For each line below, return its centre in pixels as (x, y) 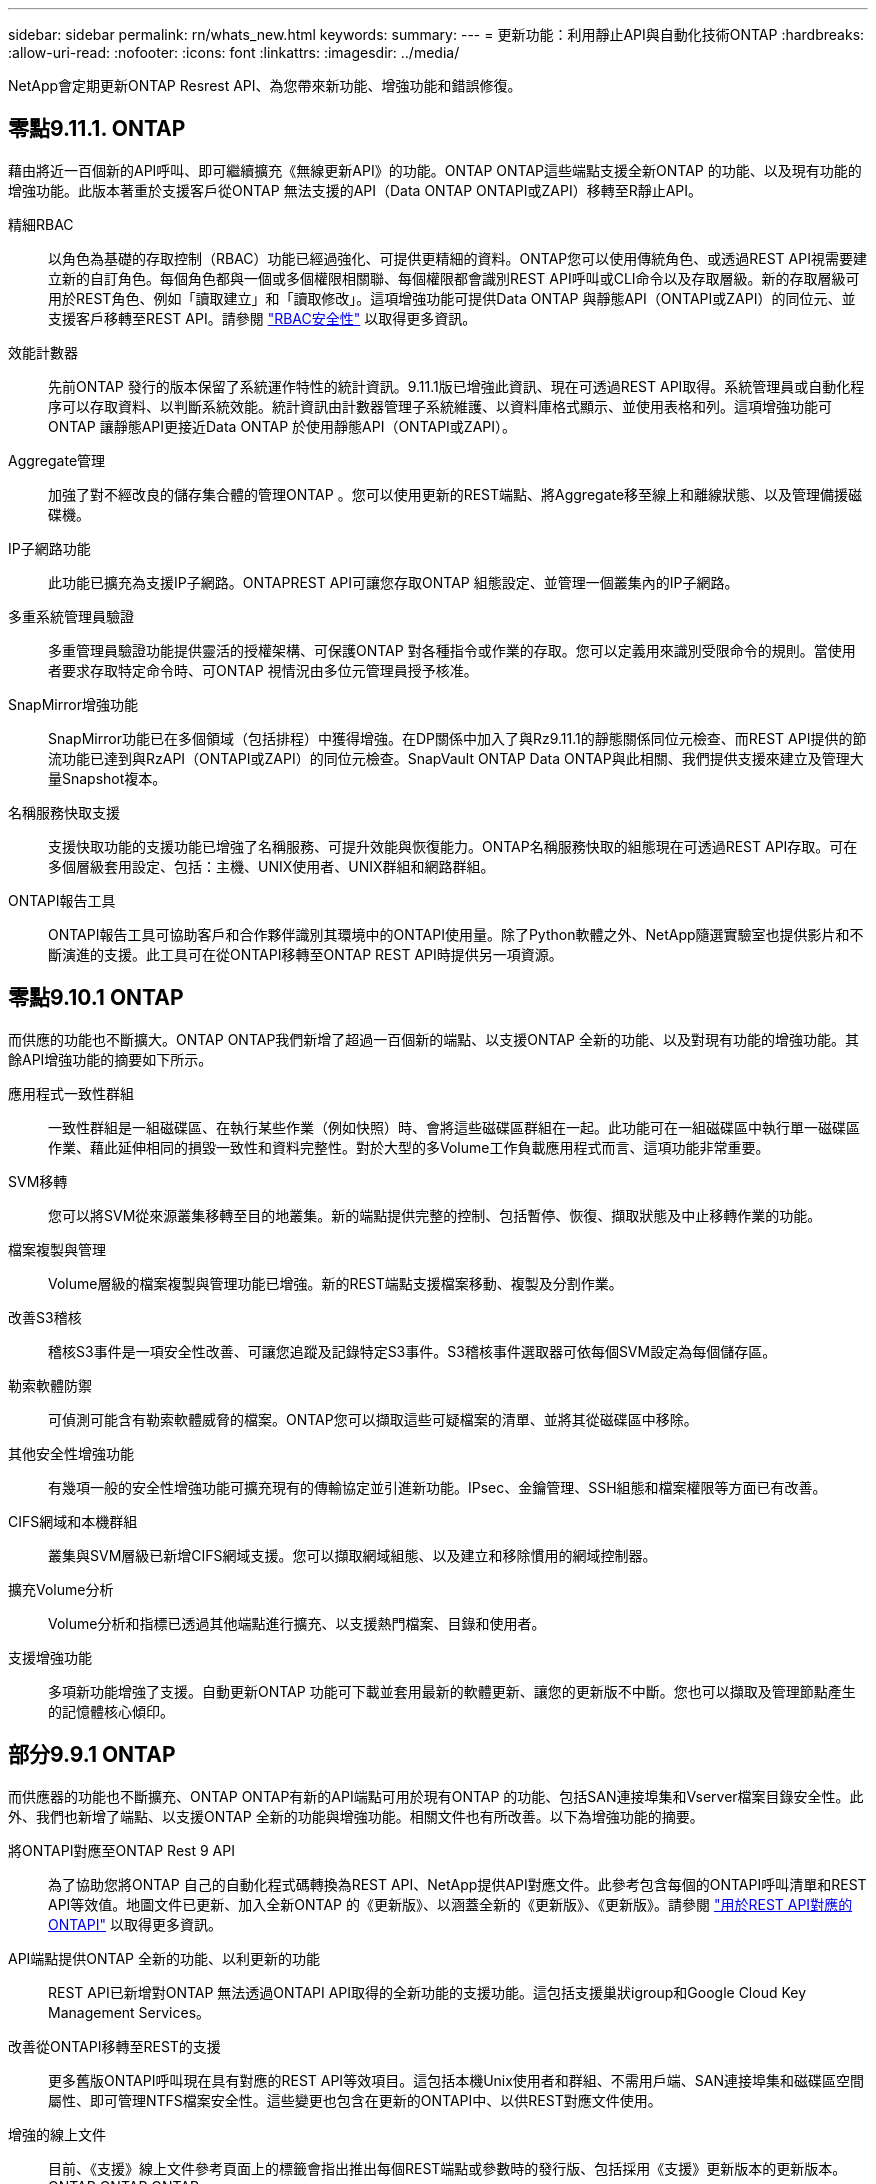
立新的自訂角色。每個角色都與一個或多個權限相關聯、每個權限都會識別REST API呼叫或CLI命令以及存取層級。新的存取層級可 (454, 278)
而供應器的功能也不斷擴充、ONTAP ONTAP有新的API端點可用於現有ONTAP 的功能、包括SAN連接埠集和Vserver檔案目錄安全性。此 (436, 1796)
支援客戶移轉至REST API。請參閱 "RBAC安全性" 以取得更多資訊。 (262, 318)
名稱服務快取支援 (64, 812)
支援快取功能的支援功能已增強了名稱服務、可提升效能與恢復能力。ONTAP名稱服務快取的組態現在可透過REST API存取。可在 (453, 846)
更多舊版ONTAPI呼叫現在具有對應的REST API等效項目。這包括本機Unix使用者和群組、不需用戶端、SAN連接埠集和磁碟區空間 (456, 2080)
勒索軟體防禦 (50, 1385)
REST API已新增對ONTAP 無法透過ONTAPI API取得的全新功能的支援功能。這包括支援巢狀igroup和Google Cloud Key (427, 1992)
